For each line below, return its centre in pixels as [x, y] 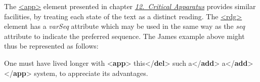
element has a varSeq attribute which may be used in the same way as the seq [125, 26]
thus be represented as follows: [51, 46]
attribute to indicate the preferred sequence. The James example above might [124, 36]
